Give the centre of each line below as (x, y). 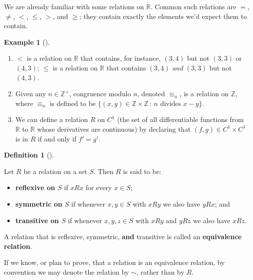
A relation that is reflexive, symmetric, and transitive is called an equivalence (123, 236)
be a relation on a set (55, 171)
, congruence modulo (100, 94)
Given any (31, 94)
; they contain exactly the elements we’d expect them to (163, 16)
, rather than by (160, 271)
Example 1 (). (27, 42)
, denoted (151, 94)
